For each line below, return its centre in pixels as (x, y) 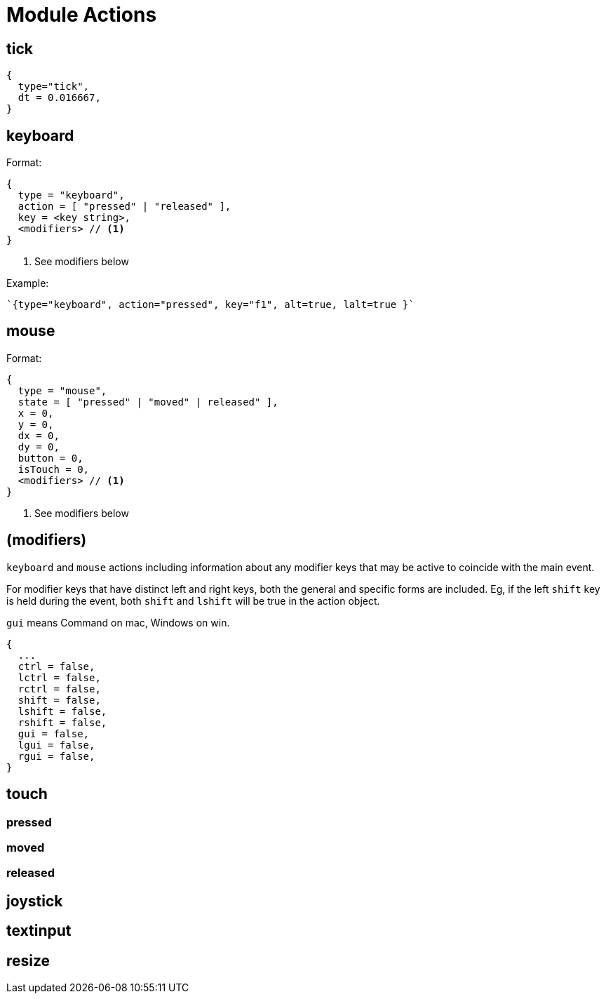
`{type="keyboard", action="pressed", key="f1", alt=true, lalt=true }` (210, 305)
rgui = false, (56, 756)
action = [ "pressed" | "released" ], (124, 207)
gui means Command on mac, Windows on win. (118, 622)
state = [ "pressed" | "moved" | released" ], (148, 402)
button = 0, (50, 458)
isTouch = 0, (54, 469)
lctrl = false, (59, 677)
